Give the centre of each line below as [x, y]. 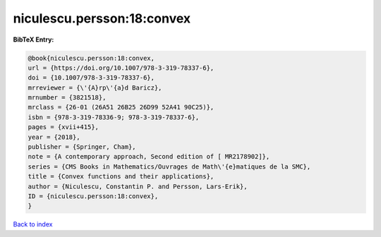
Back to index [33, 224]
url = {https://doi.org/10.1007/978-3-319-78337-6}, [121, 68]
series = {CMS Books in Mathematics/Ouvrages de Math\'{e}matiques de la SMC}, [169, 166]
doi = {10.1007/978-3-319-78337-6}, [91, 78]
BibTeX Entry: [34, 39]
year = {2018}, [54, 137]
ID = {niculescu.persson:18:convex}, [93, 196]
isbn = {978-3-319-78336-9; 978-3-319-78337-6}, [114, 117]
